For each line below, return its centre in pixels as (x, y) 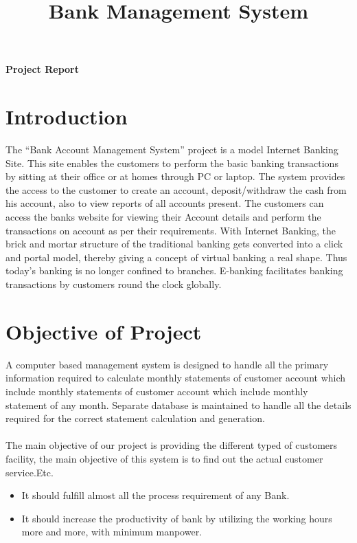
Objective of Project (104, 331)
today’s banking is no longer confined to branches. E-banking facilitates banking (174, 270)
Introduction (67, 117)
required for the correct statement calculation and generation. (135, 418)
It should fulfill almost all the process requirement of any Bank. (156, 495)
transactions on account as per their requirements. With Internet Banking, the (171, 230)
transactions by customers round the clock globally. (114, 284)
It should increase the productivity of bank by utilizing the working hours (177, 518)
